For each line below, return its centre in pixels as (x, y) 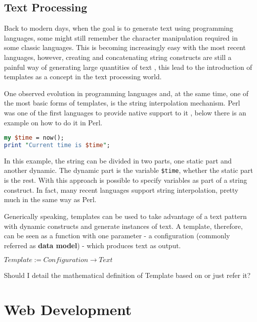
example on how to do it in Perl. (53, 122)
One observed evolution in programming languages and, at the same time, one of (126, 93)
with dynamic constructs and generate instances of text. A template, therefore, (124, 226)
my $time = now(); (34, 138)
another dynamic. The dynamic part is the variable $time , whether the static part (128, 170)
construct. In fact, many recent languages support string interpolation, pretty (121, 189)
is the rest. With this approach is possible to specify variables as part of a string (126, 180)
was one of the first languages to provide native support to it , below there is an (125, 112)
